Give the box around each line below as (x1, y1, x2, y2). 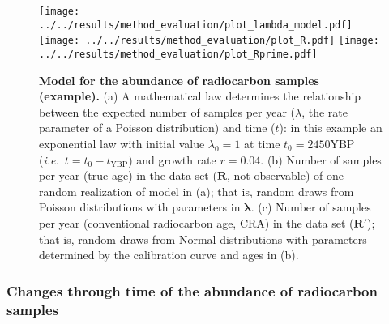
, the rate (301, 103, 348, 120)
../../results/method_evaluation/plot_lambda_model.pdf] (39, 19, 353, 31)
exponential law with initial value (39, 135, 205, 151)
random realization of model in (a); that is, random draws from (39, 182, 354, 199)
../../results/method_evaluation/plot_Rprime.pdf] (39, 48, 318, 60)
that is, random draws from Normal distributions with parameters (39, 230, 367, 247)
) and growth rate (128, 151, 216, 168)
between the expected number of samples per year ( (39, 103, 296, 120)
